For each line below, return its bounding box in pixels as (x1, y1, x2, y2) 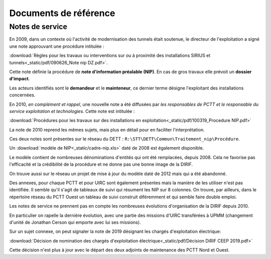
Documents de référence (9, 8, 115, 19)
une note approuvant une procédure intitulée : (9, 43, 105, 49)
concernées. (9, 92, 36, 98)
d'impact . (9, 76, 30, 82)
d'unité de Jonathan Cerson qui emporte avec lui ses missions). (9, 219, 141, 225)
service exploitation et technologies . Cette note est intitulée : (9, 108, 135, 114)
